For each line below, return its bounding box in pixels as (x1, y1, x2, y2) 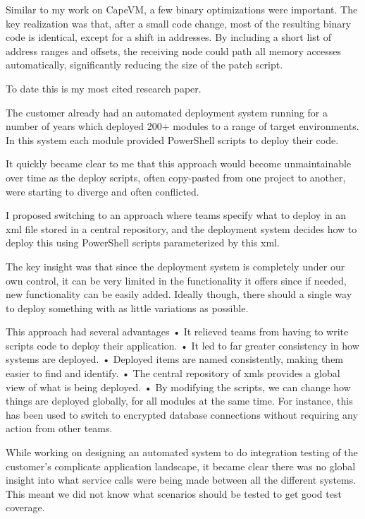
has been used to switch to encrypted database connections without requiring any (6, 407, 358, 422)
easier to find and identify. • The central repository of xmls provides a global (6, 366, 340, 381)
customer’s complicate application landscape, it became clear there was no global (6, 458, 356, 473)
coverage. (6, 500, 45, 515)
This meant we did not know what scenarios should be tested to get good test (6, 486, 342, 501)
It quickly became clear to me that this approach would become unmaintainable (6, 156, 352, 171)
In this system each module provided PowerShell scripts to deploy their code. (6, 132, 339, 147)
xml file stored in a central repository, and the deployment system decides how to (6, 221, 357, 236)
